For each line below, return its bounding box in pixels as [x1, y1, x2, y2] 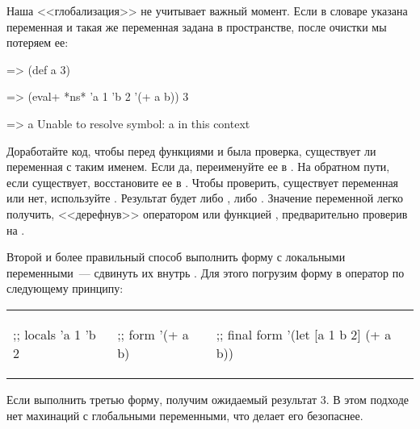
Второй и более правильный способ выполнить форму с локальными [6, 248, 346, 265]
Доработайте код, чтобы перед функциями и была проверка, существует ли [6, 142, 376, 159]
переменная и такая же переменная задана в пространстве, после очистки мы [6, 18, 387, 35]
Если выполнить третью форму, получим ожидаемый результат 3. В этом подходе [6, 390, 409, 407]
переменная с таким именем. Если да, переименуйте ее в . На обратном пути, [6, 158, 390, 175]
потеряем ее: [6, 34, 69, 51]
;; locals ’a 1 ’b [13, 324, 96, 344]
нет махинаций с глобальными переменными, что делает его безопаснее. [6, 406, 363, 423]
